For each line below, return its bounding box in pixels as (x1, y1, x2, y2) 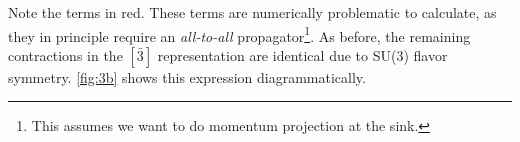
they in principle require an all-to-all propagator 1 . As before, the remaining (8, 22, 471, 46)
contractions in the (8, 44, 123, 65)
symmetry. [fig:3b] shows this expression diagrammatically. (8, 66, 366, 87)
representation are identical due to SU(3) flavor (157, 44, 448, 65)
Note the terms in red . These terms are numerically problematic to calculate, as (8, 2, 497, 22)
